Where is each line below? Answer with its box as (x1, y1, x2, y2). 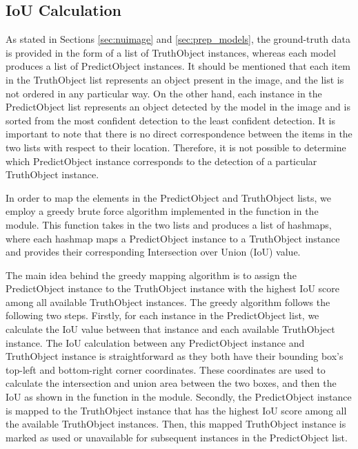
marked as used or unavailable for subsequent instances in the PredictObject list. (6, 430, 348, 444)
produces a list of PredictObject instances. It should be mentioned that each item (6, 59, 350, 73)
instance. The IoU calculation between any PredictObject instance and (6, 335, 305, 350)
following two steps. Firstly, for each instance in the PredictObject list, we (6, 308, 319, 323)
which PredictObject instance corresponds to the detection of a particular (6, 153, 317, 168)
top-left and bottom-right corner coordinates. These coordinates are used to (6, 362, 326, 376)
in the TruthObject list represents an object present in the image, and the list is (6, 72, 344, 86)
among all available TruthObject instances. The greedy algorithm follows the (6, 294, 330, 309)
